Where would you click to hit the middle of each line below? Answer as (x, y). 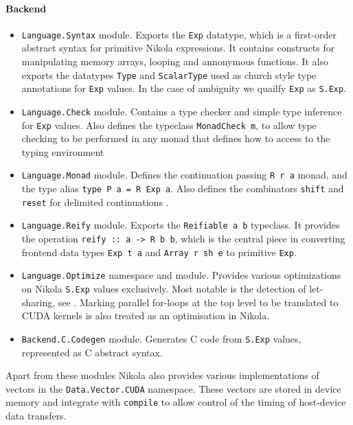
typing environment (63, 151)
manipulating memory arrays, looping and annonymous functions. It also (175, 61)
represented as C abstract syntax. (92, 352)
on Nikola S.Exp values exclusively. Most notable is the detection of (164, 289)
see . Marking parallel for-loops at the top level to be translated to (198, 302)
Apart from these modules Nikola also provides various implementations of (162, 375)
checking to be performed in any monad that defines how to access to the (176, 138)
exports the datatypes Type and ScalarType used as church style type (169, 74)
